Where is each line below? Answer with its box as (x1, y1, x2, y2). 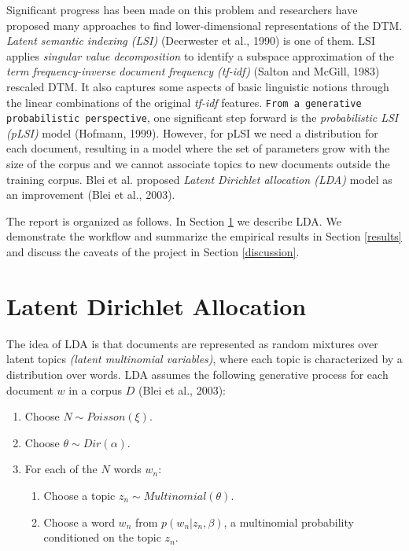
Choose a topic (43, 487, 116, 503)
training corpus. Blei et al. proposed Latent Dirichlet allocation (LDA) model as (6, 171, 392, 187)
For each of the (24, 461, 98, 477)
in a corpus (68, 381, 123, 398)
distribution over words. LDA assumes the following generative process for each (6, 365, 389, 382)
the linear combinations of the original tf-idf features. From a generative (6, 94, 362, 110)
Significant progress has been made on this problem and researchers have (6, 2, 358, 17)
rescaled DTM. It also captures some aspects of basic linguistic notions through (6, 78, 389, 94)
